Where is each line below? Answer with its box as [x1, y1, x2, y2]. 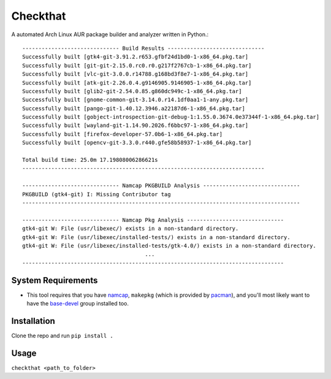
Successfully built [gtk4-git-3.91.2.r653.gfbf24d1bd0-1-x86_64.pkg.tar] [22, 53, 249, 61]
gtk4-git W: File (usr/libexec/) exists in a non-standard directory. [22, 225, 239, 232]
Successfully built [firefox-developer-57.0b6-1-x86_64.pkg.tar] [22, 131, 223, 137]
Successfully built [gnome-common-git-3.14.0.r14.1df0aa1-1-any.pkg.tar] [22, 96, 249, 104]
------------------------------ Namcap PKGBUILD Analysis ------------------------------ [22, 182, 300, 189]
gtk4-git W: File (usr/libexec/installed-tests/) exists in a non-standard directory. [22, 234, 291, 240]
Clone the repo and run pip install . [11, 332, 113, 339]
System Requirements [11, 275, 98, 285]
